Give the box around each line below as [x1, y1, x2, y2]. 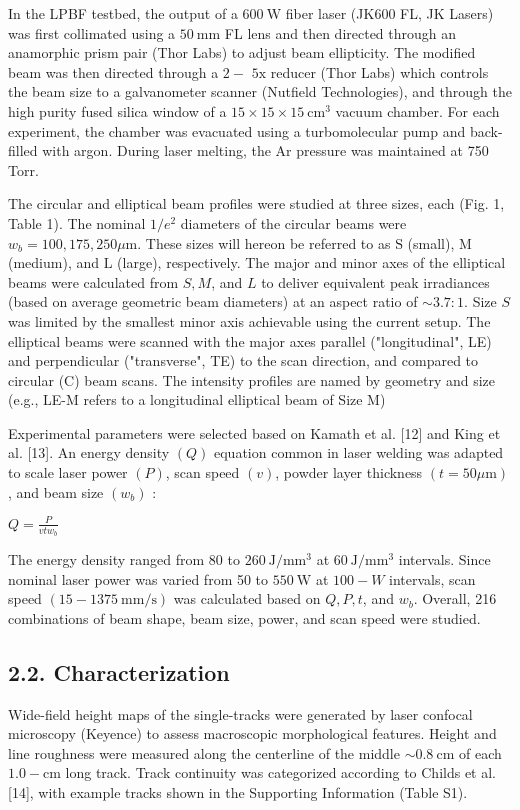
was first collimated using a [8, 22, 176, 43]
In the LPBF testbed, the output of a [8, 3, 238, 23]
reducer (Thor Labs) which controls [270, 61, 489, 82]
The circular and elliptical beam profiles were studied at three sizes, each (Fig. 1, [8, 193, 505, 214]
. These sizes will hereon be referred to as [137, 232, 391, 253]
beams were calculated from [8, 271, 179, 292]
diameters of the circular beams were [180, 212, 407, 233]
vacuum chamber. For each [335, 100, 500, 121]
